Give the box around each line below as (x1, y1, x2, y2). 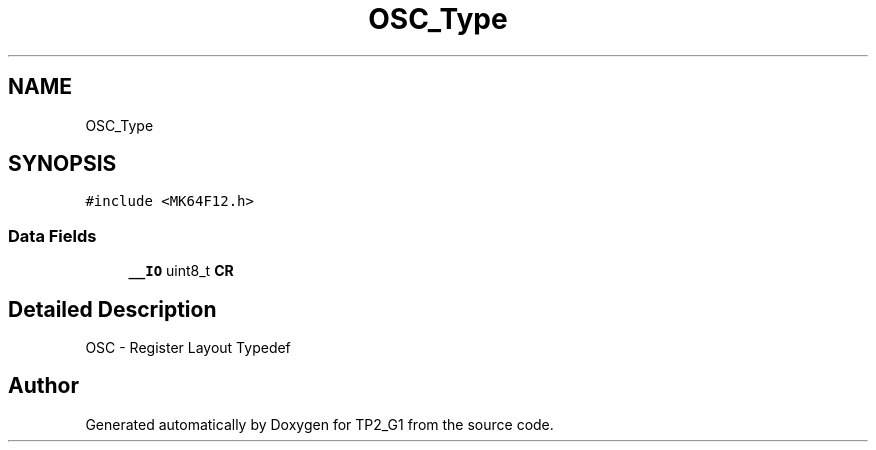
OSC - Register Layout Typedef (85, 339, 291, 357)
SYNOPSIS (8, 151, 117, 177)
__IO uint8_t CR (128, 262, 234, 280)
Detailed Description (8, 296, 217, 322)
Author (8, 373, 79, 399)
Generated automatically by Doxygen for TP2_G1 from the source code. (85, 415, 554, 433)
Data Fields (8, 225, 97, 246)
